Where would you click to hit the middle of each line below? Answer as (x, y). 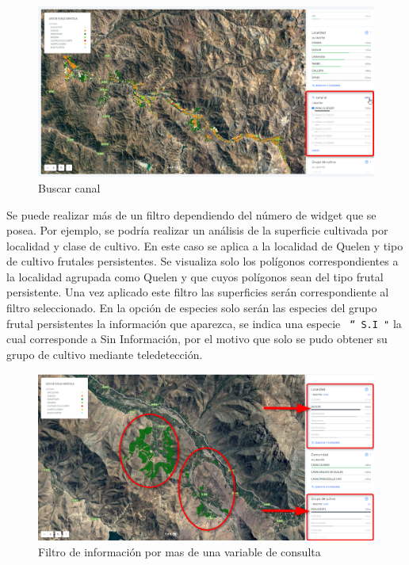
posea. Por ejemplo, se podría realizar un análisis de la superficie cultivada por (197, 230)
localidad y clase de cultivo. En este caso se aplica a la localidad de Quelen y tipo (205, 245)
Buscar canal (69, 187)
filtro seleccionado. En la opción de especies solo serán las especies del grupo (192, 308)
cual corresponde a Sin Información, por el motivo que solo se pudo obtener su (197, 339)
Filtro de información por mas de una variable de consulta (180, 551)
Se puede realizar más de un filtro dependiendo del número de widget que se (191, 214)
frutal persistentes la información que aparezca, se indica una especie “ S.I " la (204, 323)
